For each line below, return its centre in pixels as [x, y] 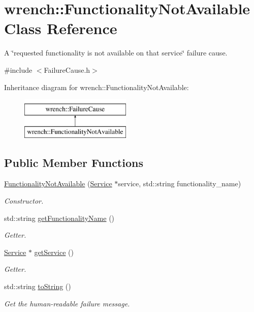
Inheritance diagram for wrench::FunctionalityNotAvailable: [97, 87]
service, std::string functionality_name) [180, 183]
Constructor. [24, 201]
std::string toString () [38, 286]
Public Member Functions [74, 162]
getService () [54, 252]
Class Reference [61, 28]
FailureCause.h [67, 69]
